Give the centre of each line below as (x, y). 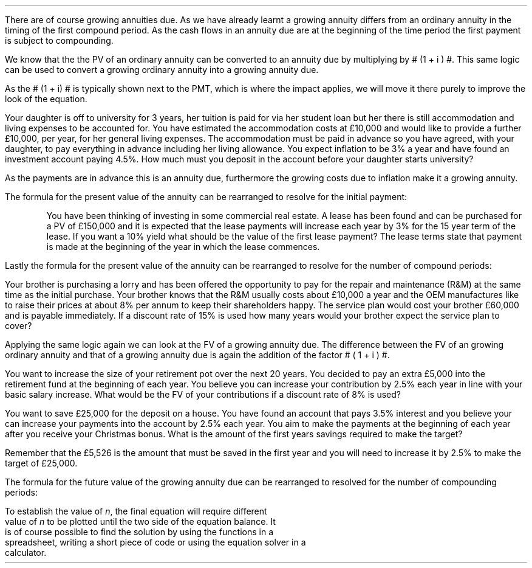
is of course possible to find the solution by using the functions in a (139, 532)
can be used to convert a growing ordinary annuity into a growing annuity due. (162, 70)
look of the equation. (46, 99)
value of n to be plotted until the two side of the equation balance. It (140, 521)
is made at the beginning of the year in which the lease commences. (183, 247)
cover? (19, 326)
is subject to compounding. (59, 40)
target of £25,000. (41, 463)
